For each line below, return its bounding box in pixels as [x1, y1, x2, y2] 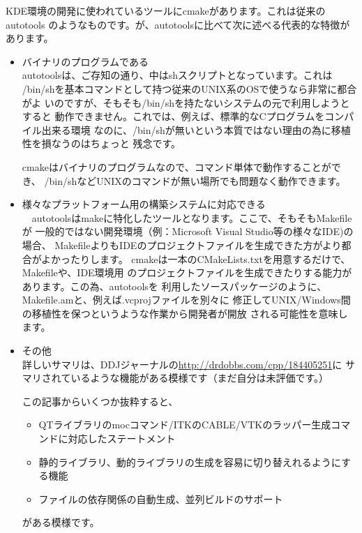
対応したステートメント [68, 431, 176, 446]
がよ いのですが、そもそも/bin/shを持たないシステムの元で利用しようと [22, 95, 350, 110]
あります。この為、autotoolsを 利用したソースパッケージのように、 [22, 278, 327, 293]
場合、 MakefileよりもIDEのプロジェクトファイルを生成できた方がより [22, 237, 342, 252]
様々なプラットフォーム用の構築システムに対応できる [22, 197, 266, 211]
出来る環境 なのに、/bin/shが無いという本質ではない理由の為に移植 [41, 122, 351, 137]
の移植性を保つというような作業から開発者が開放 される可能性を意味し [22, 306, 348, 320]
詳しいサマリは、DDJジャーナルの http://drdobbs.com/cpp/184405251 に [22, 356, 342, 371]
